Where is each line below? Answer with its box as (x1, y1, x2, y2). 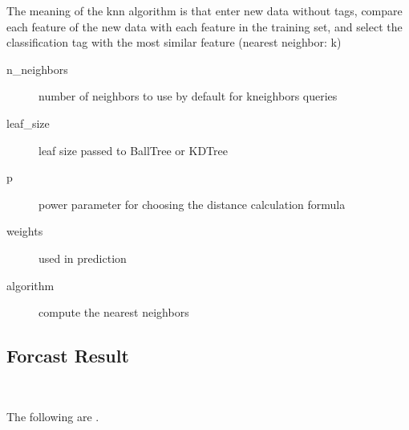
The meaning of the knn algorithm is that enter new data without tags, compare (6, 2, 403, 18)
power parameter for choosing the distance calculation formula (38, 195, 346, 212)
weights (6, 223, 43, 240)
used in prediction (38, 249, 127, 266)
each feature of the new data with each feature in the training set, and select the (6, 18, 403, 35)
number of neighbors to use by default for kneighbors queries (38, 88, 338, 104)
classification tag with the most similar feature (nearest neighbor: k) (6, 34, 342, 51)
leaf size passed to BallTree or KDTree (38, 141, 228, 158)
